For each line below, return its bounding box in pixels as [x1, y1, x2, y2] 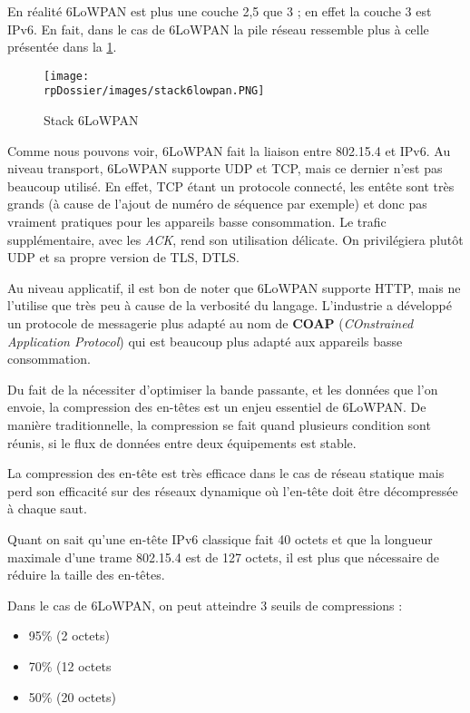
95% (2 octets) [28, 626, 110, 645]
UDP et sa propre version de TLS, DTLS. [7, 248, 240, 267]
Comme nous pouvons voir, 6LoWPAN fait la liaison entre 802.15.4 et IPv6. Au [7, 141, 451, 160]
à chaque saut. [7, 499, 87, 518]
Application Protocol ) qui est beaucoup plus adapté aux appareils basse [7, 331, 403, 350]
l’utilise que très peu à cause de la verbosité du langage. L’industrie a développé [7, 296, 452, 315]
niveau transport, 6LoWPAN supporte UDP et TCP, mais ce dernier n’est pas [7, 159, 443, 178]
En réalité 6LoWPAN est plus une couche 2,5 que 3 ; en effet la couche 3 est [7, 2, 432, 20]
